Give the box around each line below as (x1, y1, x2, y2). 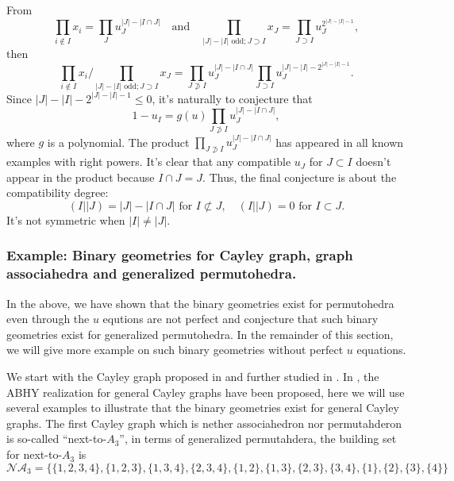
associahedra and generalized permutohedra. (6, 264, 297, 283)
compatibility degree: (6, 184, 109, 201)
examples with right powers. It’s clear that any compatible (6, 153, 291, 170)
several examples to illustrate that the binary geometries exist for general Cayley (6, 399, 399, 416)
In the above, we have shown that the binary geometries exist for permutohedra (6, 294, 394, 311)
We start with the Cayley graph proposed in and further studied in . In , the (6, 368, 379, 385)
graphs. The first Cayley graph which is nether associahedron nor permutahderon (6, 414, 402, 431)
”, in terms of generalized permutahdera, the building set (119, 430, 397, 447)
